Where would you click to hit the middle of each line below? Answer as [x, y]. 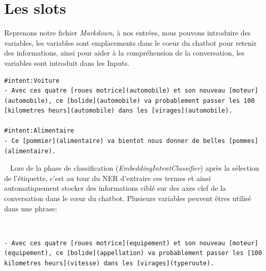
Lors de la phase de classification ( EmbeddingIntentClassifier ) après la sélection [135, 168]
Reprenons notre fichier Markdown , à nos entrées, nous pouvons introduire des [128, 33]
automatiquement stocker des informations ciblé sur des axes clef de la [115, 188]
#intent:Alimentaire [39, 131]
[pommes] [243, 141]
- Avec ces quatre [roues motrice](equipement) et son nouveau [115, 243]
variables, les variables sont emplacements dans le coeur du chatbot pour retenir [130, 42]
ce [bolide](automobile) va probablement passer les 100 [155, 101]
